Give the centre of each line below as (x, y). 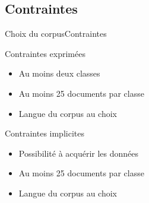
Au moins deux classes (59, 73)
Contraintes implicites (45, 133)
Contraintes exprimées (45, 53)
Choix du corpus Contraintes (56, 34)
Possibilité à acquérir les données (79, 153)
